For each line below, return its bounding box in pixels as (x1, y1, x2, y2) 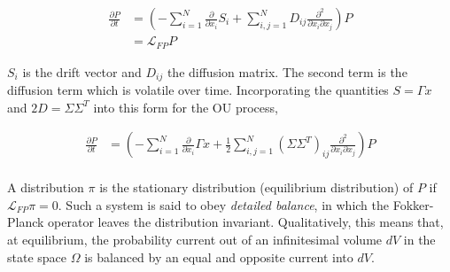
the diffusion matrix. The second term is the (167, 62, 407, 81)
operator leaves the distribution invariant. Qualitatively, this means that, (48, 213, 444, 231)
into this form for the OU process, (93, 97, 278, 116)
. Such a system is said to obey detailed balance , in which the (58, 195, 389, 214)
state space (7, 247, 67, 266)
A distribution (7, 178, 84, 197)
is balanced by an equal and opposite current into (84, 247, 353, 266)
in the (403, 230, 436, 248)
